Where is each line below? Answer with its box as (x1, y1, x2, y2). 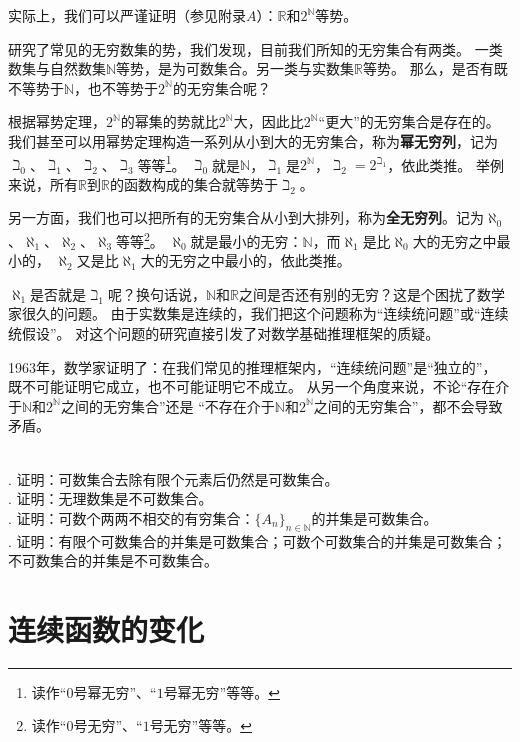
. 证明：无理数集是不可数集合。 (8, 488, 213, 509)
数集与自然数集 (8, 58, 106, 79)
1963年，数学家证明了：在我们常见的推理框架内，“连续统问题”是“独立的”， (8, 356, 497, 377)
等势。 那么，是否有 (363, 58, 494, 79)
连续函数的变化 (8, 608, 205, 649)
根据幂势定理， (8, 111, 106, 132)
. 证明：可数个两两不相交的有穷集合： (8, 507, 255, 528)
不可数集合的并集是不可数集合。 (8, 550, 218, 571)
